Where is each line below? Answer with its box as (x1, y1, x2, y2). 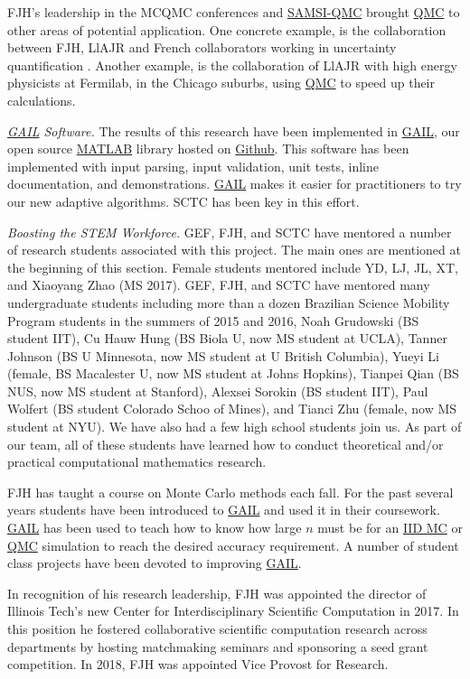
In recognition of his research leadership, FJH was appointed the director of (7, 583, 427, 602)
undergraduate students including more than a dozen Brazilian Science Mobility (7, 293, 450, 312)
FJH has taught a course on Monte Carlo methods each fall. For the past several (7, 482, 454, 501)
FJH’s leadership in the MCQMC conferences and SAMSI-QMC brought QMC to (7, 3, 460, 21)
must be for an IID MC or (317, 518, 463, 537)
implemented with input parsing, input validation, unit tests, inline (7, 156, 380, 175)
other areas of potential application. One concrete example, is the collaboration (7, 20, 446, 39)
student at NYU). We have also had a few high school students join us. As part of (7, 417, 462, 436)
